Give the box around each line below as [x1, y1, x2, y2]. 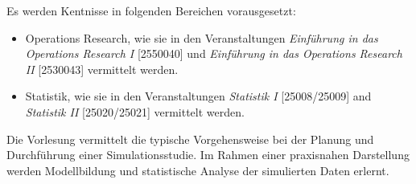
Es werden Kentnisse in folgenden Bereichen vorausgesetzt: [6, 2, 296, 18]
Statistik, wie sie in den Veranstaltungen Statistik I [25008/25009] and [25, 88, 372, 104]
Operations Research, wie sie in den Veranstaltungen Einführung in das [25, 29, 378, 46]
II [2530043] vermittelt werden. [25, 60, 179, 77]
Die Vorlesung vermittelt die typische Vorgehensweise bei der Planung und [6, 130, 374, 147]
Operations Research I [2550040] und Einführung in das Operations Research [25, 45, 402, 62]
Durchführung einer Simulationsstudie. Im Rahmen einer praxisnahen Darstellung [6, 146, 410, 163]
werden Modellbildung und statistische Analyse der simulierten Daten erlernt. [6, 162, 389, 178]
